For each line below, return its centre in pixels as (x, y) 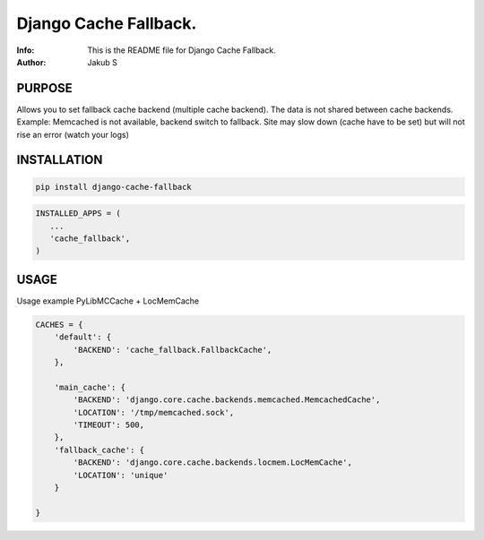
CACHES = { (59, 324)
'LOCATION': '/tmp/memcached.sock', (154, 412)
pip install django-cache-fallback (113, 187)
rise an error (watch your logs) (73, 134)
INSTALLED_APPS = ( (78, 214)
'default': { (83, 337)
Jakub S (103, 62)
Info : (26, 50)
